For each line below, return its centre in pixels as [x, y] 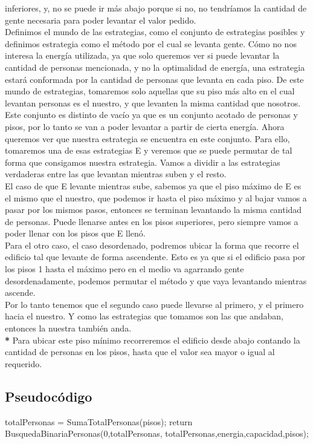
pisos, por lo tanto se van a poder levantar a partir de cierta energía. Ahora [145, 126]
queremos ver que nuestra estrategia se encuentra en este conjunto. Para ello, [147, 138]
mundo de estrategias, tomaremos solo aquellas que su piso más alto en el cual [150, 91]
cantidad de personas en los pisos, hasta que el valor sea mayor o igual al [140, 352]
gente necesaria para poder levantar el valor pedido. [101, 20]
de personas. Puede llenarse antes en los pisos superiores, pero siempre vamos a [152, 221]
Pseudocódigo [49, 396]
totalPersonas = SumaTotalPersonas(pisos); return [99, 421]
